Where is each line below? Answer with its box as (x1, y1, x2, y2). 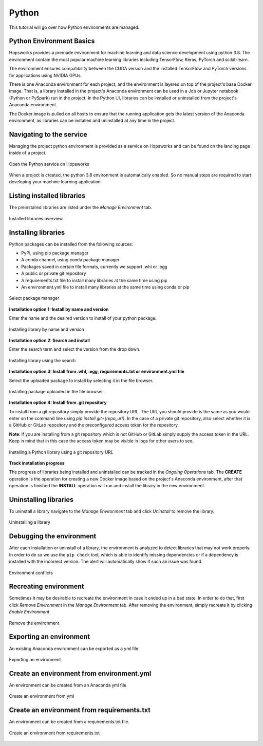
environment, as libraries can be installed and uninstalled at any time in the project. (9, 117, 175, 123)
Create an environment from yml (9, 693, 74, 699)
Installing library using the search (9, 357, 76, 363)
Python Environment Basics (9, 37, 95, 45)
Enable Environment (9, 609, 50, 615)
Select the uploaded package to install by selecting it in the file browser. (9, 378, 153, 383)
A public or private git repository (21, 270, 86, 276)
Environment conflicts (9, 570, 53, 575)
